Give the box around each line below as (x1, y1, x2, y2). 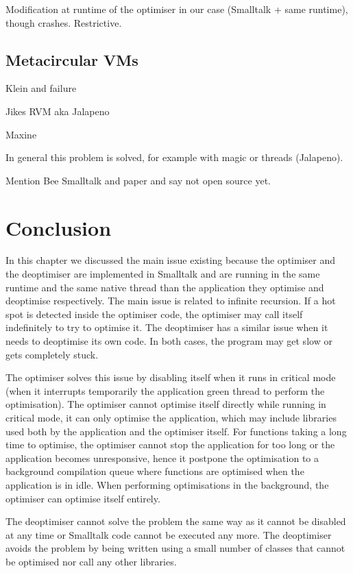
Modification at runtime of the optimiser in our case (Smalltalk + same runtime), (5, 2, 348, 16)
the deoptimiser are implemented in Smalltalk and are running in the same (5, 267, 320, 281)
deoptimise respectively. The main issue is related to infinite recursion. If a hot (5, 293, 336, 308)
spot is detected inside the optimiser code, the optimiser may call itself (5, 306, 303, 321)
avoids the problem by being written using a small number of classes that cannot (5, 541, 345, 555)
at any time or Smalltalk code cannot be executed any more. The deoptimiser (5, 527, 332, 541)
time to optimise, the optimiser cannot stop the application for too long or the (5, 437, 335, 452)
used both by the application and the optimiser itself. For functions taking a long (5, 424, 347, 438)
